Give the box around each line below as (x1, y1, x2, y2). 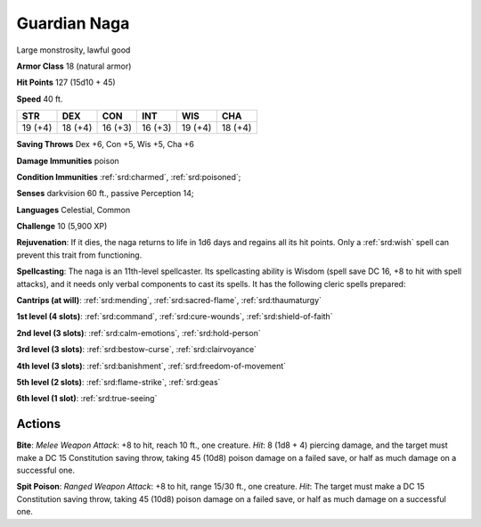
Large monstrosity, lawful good (16, 45, 131, 55)
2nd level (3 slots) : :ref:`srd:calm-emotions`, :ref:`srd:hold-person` (16, 327, 262, 338)
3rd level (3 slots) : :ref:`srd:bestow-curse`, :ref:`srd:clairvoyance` (16, 344, 257, 355)
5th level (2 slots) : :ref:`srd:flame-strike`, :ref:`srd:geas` (16, 376, 221, 387)
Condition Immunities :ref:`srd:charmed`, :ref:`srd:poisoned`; (16, 171, 241, 182)
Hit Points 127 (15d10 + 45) (16, 77, 116, 88)
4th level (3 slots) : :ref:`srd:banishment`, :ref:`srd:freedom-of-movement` (16, 360, 287, 371)
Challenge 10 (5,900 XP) (16, 221, 108, 232)
